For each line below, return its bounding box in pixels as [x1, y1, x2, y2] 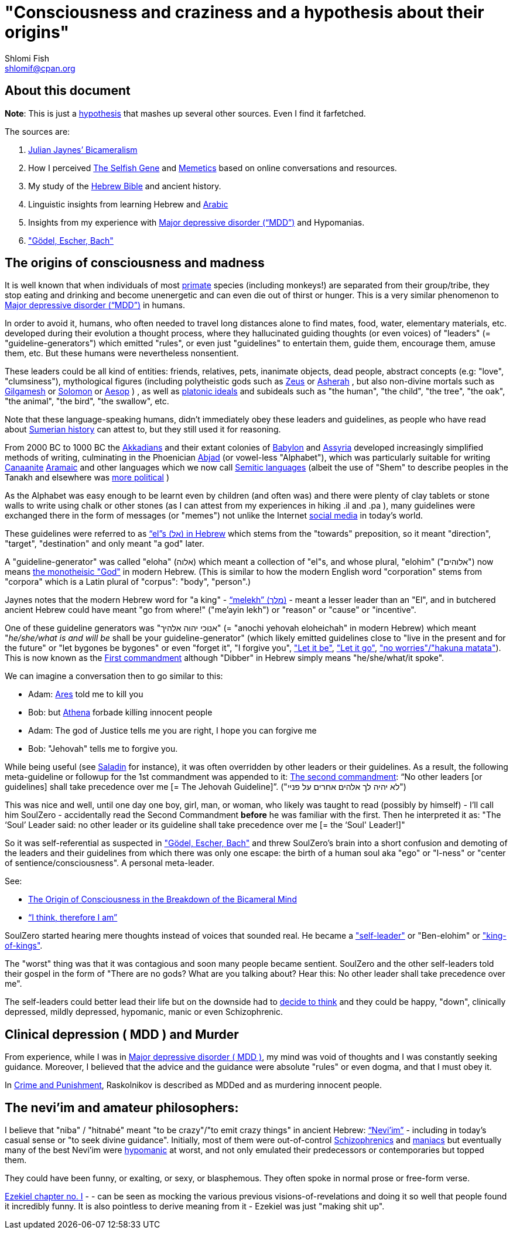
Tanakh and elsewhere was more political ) [5, 472, 170, 483]
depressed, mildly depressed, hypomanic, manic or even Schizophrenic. [5, 1007, 283, 1017]
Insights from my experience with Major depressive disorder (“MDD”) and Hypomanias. [28, 217, 365, 227]
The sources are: [5, 126, 70, 137]
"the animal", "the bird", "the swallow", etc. [5, 396, 169, 407]
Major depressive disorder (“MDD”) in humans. [5, 300, 185, 311]
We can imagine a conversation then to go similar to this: [5, 671, 223, 681]
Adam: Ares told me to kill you [28, 689, 143, 700]
